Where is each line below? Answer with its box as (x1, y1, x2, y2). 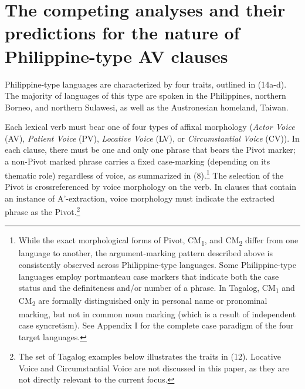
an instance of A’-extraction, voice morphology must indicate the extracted (5, 192, 274, 204)
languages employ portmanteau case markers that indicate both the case (18, 270, 279, 282)
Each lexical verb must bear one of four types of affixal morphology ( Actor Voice (5, 120, 295, 133)
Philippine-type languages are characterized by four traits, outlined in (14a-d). (5, 78, 287, 90)
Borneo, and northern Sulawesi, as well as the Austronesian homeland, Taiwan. (5, 100, 289, 113)
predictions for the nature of (5, 21, 240, 45)
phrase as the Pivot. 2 (5, 204, 80, 217)
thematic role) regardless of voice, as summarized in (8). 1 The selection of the (5, 167, 284, 181)
